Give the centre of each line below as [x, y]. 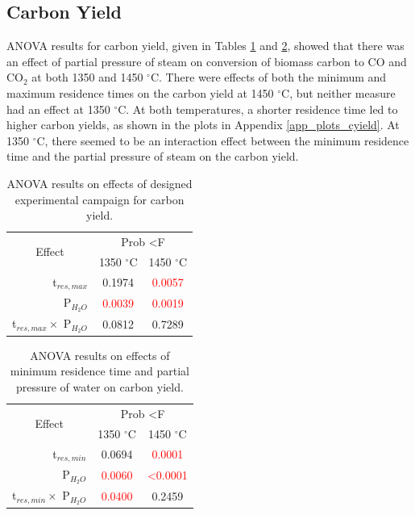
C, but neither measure [338, 92]
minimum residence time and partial [100, 371]
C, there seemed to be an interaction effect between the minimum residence [223, 140]
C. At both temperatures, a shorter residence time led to [258, 109]
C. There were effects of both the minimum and [268, 77]
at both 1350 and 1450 [87, 77]
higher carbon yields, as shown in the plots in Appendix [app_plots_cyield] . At [203, 125]
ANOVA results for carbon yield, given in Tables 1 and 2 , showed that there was [205, 46]
